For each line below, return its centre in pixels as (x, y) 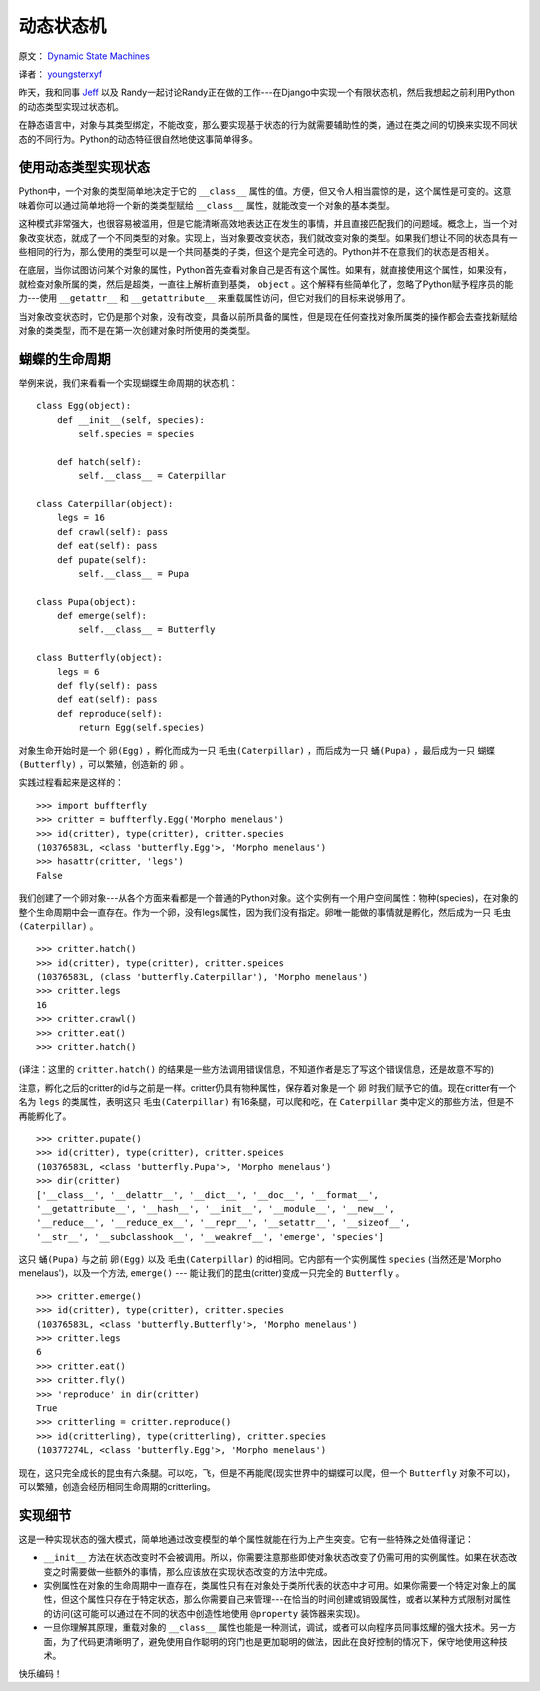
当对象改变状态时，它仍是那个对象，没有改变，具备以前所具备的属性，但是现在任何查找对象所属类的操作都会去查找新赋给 (268, 316)
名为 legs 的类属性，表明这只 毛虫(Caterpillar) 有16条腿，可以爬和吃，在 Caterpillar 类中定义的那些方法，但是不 (266, 1102)
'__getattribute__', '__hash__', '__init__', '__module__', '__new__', (215, 1208)
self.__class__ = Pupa (134, 573)
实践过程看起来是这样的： (71, 782)
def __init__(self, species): (130, 419)
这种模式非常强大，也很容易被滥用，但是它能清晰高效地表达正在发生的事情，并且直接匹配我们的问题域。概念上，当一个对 (268, 224)
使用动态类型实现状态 (84, 167)
